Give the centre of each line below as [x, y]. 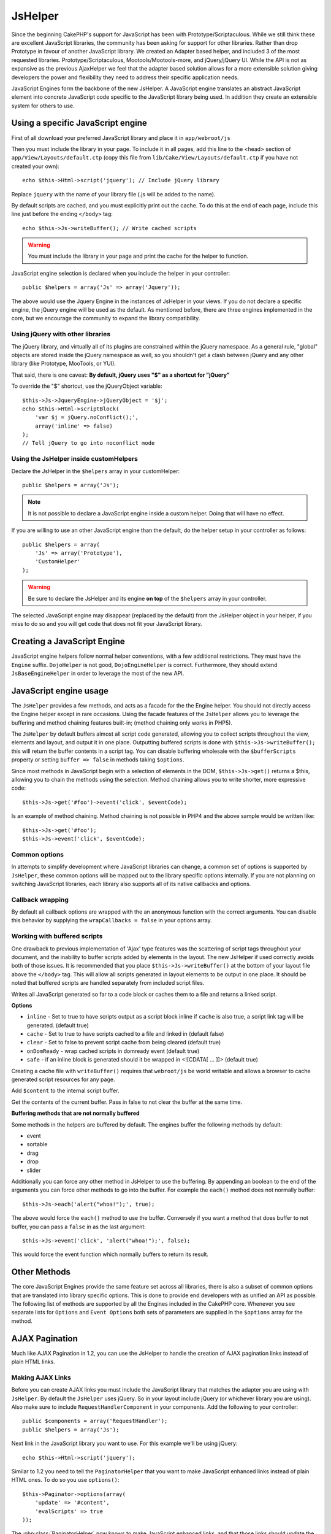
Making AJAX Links [41, 1378]
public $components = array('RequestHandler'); [95, 1421]
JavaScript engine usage [60, 691]
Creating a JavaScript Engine [68, 642]
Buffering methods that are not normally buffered [76, 1113]
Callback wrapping [40, 900]
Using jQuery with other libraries [61, 334]
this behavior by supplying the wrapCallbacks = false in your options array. [112, 920]
